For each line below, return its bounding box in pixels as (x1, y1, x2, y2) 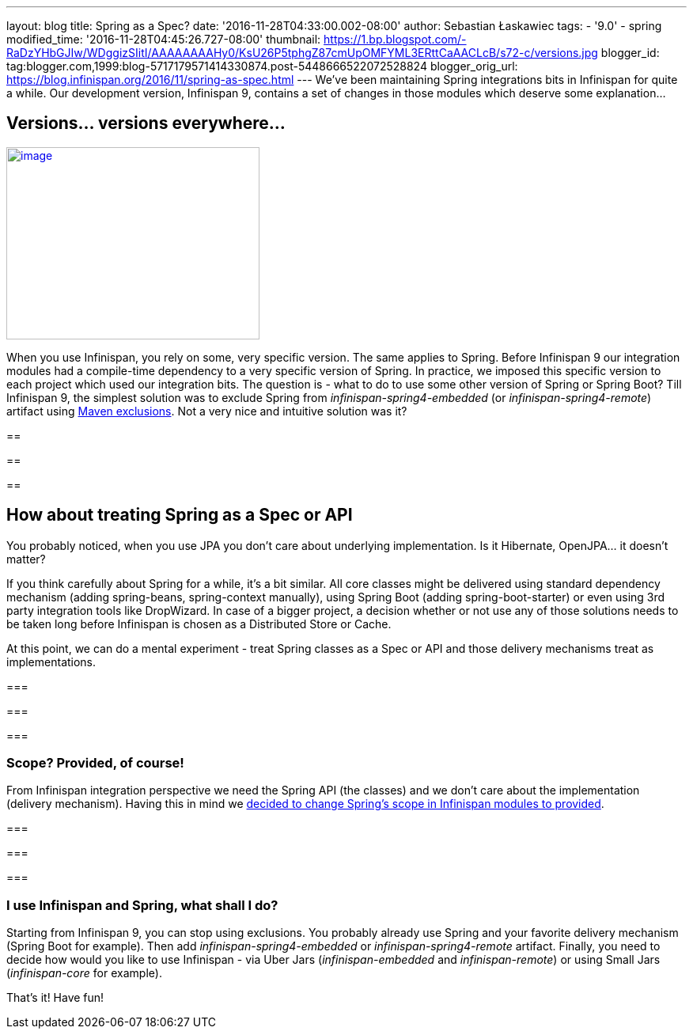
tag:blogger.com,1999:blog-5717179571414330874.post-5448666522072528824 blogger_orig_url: (6, 59, 518, 73)
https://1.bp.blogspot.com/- (324, 32, 467, 46)
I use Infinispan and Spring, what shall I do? (6, 897, 278, 913)
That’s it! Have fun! (6, 991, 104, 1005)
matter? (6, 552, 46, 566)
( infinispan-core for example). (6, 966, 162, 980)
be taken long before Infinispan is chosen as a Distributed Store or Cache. (6, 616, 392, 631)
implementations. (6, 654, 97, 669)
